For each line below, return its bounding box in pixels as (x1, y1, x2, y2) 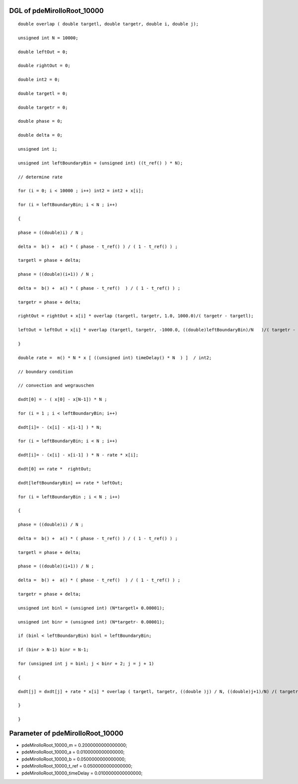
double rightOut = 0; (18, 63, 71, 69)
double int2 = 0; (18, 77, 60, 82)
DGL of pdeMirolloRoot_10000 (9, 6, 104, 15)
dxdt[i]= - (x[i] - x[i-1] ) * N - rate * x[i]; (18, 452, 139, 458)
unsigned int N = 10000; (18, 35, 78, 41)
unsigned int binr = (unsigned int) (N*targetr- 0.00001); (18, 619, 165, 625)
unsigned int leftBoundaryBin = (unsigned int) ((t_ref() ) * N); (18, 160, 183, 166)
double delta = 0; (18, 132, 63, 138)
